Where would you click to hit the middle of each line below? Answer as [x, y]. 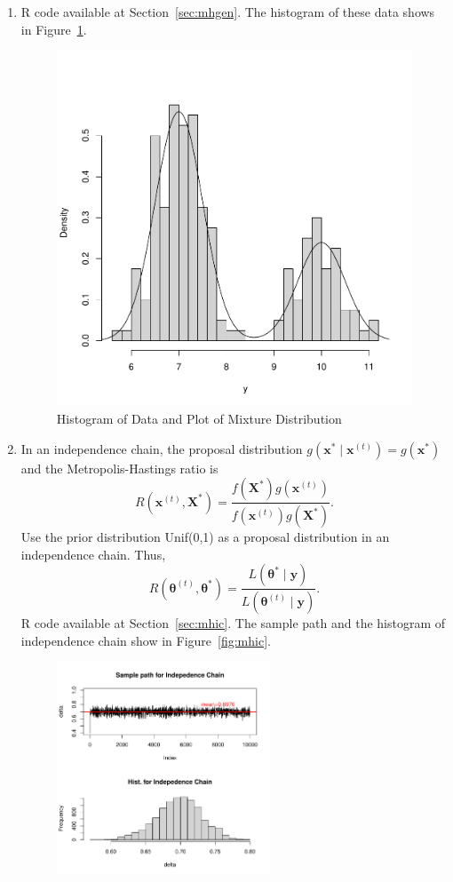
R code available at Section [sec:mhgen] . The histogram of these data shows [228, 12]
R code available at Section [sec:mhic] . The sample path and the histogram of [233, 623]
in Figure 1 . [54, 29]
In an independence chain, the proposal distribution [162, 448]
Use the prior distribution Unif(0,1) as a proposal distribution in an [205, 537]
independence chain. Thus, [93, 554]
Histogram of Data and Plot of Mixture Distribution [199, 418]
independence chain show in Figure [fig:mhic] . [146, 640]
